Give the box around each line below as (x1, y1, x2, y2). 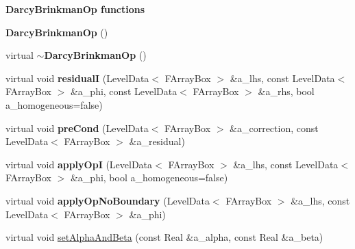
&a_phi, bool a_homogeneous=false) (70, 170, 228, 185)
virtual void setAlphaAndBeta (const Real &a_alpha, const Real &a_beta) (5, 230, 323, 244)
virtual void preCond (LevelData (5, 120, 149, 135)
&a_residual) (129, 134, 185, 148)
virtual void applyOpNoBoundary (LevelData (5, 193, 210, 207)
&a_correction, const (230, 120, 319, 135)
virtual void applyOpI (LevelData (5, 157, 153, 171)
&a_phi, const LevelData (70, 84, 177, 99)
